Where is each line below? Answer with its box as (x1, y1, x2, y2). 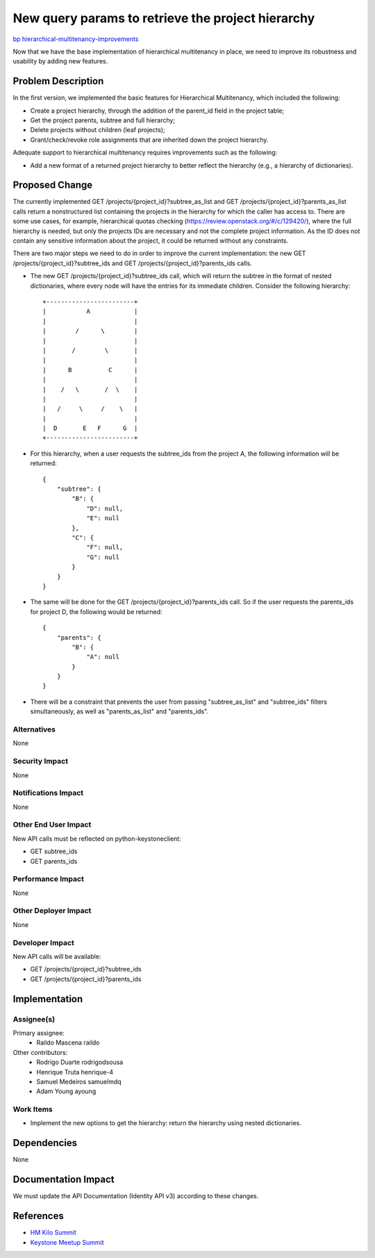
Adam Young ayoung (36, 1087, 97, 1095)
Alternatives (12, 725, 56, 734)
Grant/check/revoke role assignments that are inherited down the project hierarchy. (30, 136, 269, 144)
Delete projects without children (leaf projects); (30, 126, 166, 134)
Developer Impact (12, 937, 74, 947)
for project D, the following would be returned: (30, 607, 162, 615)
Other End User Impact (12, 820, 92, 830)
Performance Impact (12, 874, 85, 884)
